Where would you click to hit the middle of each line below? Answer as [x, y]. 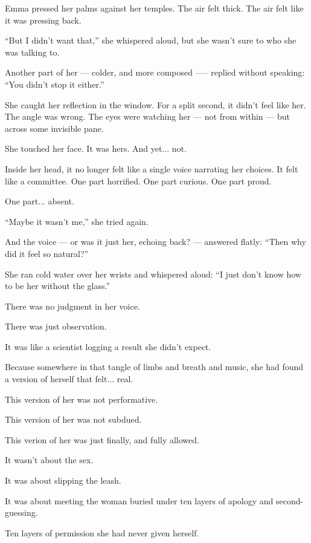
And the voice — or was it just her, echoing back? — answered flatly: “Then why [155, 242]
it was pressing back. [43, 20]
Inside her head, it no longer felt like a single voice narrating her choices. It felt [152, 168]
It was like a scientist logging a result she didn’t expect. [108, 346]
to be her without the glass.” [58, 286]
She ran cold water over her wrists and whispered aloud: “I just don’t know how [153, 274]
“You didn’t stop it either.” [55, 84]
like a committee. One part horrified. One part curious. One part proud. [138, 180]
